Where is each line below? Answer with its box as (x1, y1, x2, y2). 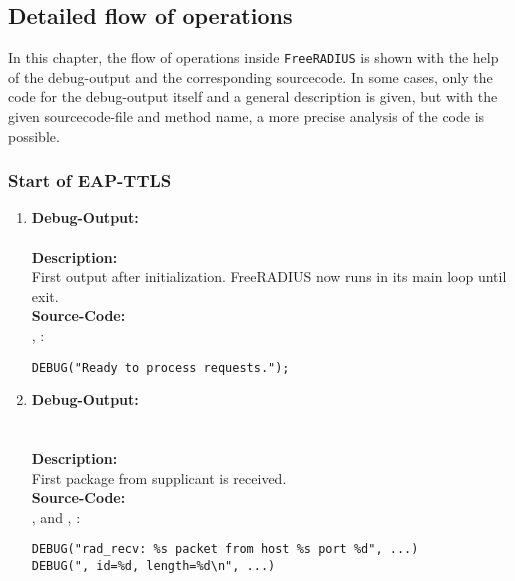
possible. (8, 125, 60, 146)
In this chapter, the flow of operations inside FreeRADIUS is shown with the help (8, 47, 499, 68)
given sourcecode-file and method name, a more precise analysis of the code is (8, 106, 485, 127)
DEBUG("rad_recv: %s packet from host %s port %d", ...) (31, 542, 419, 557)
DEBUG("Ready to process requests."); (31, 360, 290, 375)
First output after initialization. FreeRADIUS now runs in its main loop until (31, 266, 507, 287)
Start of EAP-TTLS (8, 168, 172, 193)
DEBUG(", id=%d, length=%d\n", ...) (31, 559, 276, 574)
